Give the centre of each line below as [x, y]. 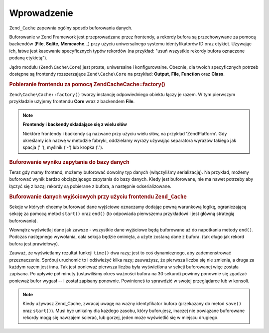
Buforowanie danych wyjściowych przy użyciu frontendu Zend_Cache [98, 197]
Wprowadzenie [41, 13]
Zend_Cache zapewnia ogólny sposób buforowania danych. [71, 28]
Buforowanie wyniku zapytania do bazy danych [69, 162]
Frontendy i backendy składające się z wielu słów [75, 124]
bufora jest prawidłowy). [34, 243]
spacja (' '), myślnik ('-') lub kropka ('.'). [63, 147]
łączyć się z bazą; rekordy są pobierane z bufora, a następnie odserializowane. [90, 186]
